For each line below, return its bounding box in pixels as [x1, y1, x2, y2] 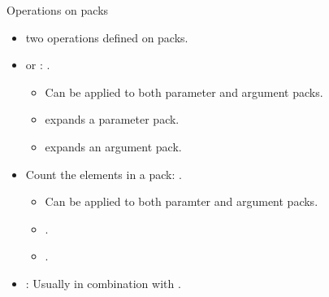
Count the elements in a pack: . [25, 165, 182, 182]
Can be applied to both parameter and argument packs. [45, 83, 323, 100]
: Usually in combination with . [25, 274, 181, 291]
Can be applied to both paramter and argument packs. [45, 193, 318, 210]
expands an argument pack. [45, 138, 182, 155]
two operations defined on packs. [25, 28, 188, 46]
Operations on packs [6, 2, 109, 18]
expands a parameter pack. [45, 111, 180, 128]
